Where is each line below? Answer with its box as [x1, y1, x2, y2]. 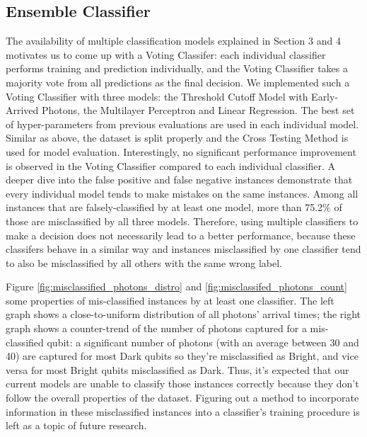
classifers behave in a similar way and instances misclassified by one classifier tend [6, 242, 361, 256]
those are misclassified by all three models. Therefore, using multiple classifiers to [6, 213, 359, 228]
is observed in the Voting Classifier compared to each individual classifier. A [6, 158, 336, 173]
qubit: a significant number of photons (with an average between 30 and [47, 334, 359, 349]
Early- [311, 89, 339, 103]
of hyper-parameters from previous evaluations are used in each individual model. [6, 116, 359, 131]
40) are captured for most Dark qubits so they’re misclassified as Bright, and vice [6, 348, 359, 363]
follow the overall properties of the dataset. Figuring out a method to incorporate [6, 390, 359, 405]
